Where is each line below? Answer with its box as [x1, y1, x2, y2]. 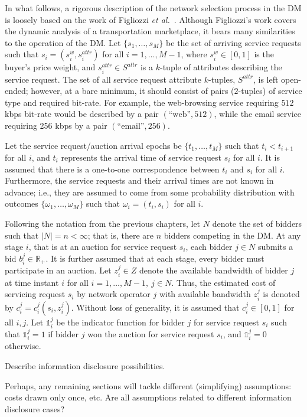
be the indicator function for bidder [56, 315, 185, 328]
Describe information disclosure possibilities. [5, 360, 165, 372]
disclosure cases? [5, 402, 65, 415]
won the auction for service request [87, 328, 214, 340]
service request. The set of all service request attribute [5, 73, 202, 85]
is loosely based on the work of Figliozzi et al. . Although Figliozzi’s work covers [5, 13, 296, 25]
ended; [5, 84, 28, 97]
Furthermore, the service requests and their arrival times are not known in [5, 174, 274, 187]
